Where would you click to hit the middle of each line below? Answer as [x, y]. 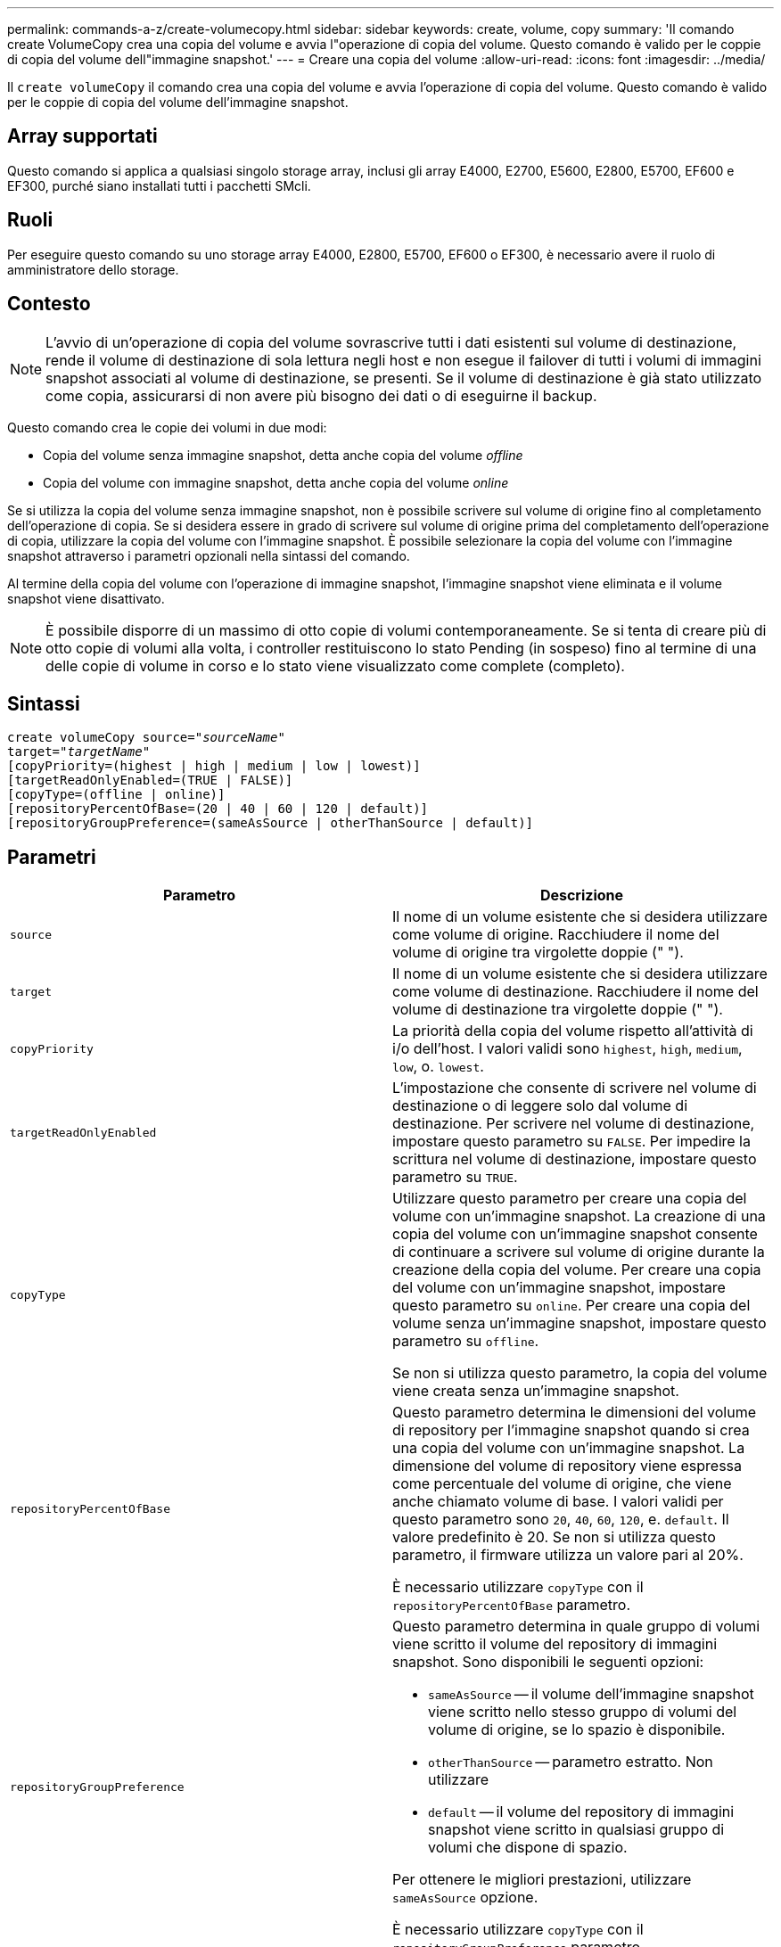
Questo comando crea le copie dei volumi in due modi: [167, 427]
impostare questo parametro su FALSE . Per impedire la [571, 1142]
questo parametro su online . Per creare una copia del [571, 1306]
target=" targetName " [79, 752]
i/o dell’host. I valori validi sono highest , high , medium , [567, 1049]
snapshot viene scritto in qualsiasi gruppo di [576, 1830]
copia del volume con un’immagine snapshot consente [575, 1234]
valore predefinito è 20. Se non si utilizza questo [554, 1537]
